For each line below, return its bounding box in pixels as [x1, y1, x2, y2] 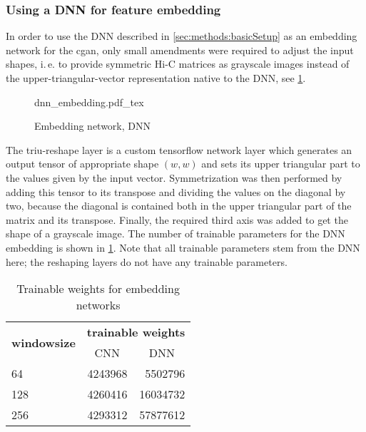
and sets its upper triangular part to [201, 156, 360, 171]
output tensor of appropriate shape [6, 156, 159, 171]
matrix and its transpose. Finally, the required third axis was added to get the [6, 212, 348, 227]
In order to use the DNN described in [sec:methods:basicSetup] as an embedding [6, 29, 357, 43]
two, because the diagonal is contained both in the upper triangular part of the [6, 198, 352, 213]
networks [76, 297, 121, 314]
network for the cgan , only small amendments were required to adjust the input [6, 42, 354, 57]
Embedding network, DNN [34, 118, 151, 133]
